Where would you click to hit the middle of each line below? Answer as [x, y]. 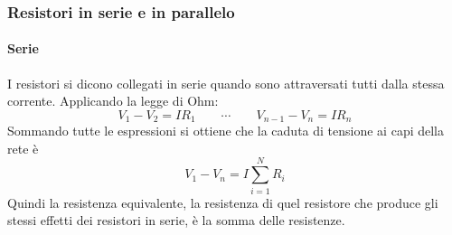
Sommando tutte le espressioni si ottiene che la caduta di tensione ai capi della [226, 131]
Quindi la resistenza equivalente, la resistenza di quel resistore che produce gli [223, 202]
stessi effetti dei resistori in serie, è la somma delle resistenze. [176, 220]
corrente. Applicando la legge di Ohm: [113, 101]
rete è [23, 148]
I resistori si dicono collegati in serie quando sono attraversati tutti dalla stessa [226, 83]
